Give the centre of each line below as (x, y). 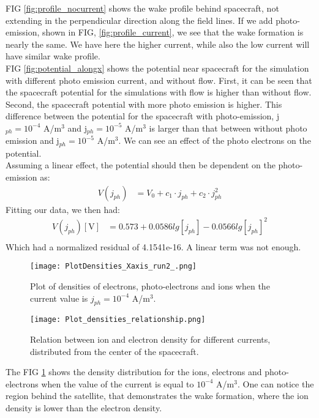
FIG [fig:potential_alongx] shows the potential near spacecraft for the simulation (157, 68)
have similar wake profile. (53, 56)
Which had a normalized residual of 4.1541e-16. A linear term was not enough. (153, 246)
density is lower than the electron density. (84, 408)
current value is (59, 298)
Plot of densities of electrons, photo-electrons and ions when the (150, 286)
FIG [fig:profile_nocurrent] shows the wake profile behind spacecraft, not (142, 8)
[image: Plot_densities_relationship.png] (118, 320)
